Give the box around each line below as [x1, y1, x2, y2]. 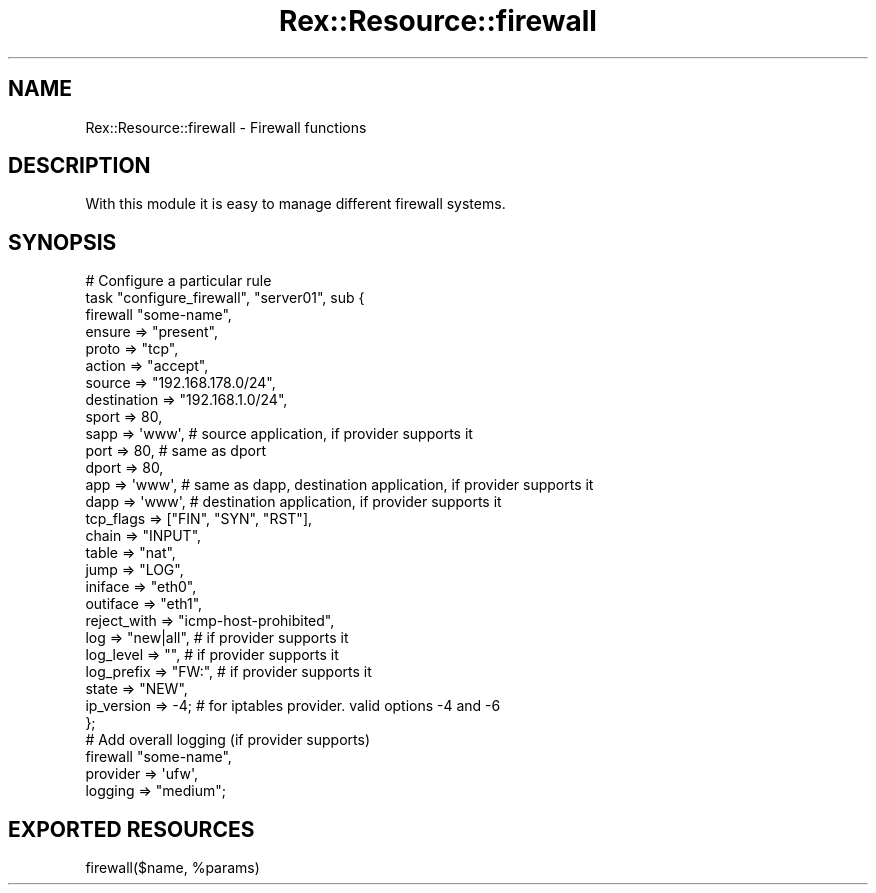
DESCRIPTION [8, 153, 151, 179]
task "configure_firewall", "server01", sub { [85, 289, 365, 307]
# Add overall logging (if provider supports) [85, 731, 370, 749]
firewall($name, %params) [85, 859, 260, 877]
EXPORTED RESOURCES [8, 816, 255, 842]
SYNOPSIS [8, 229, 117, 255]
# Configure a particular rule [85, 272, 272, 290]
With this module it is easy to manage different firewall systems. [85, 195, 506, 213]
